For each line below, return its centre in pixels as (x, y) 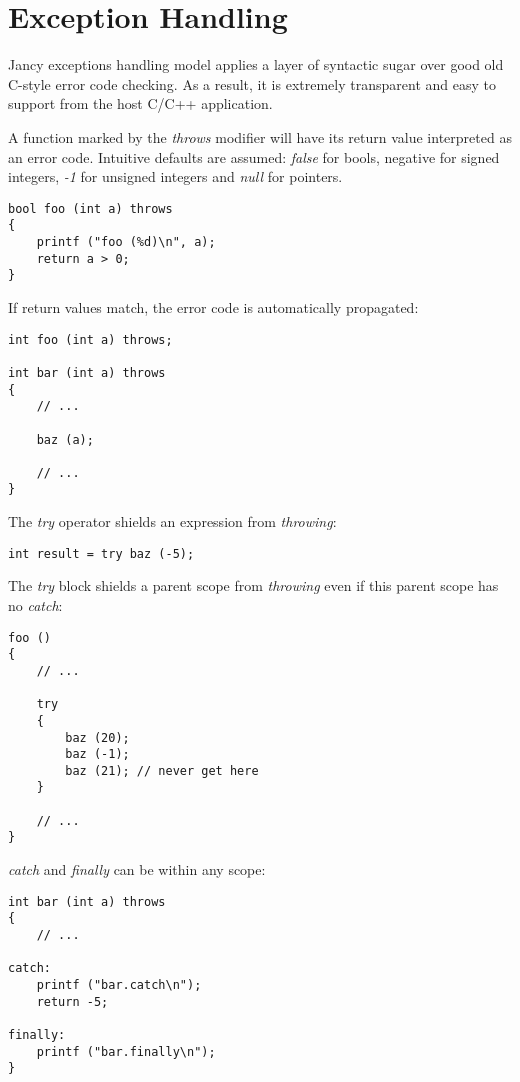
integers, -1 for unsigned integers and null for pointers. (175, 176)
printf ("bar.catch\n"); (119, 984)
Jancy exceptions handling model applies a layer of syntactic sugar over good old (256, 64)
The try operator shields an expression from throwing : (172, 521)
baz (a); (65, 439)
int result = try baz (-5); (101, 553)
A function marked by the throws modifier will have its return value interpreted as (260, 136)
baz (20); (97, 737)
